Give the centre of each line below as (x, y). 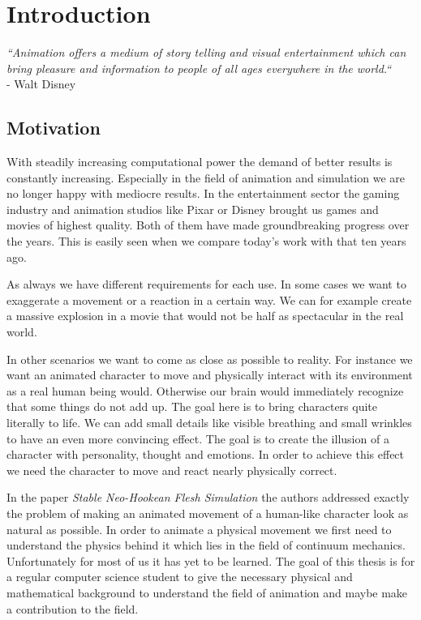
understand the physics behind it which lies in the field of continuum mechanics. (206, 545)
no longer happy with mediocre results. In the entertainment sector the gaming (203, 193)
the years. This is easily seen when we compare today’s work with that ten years (206, 241)
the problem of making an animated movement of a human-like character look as (208, 513)
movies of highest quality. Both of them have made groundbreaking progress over (208, 225)
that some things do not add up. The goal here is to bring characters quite (192, 406)
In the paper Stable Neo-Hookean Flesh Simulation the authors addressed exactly (208, 497)
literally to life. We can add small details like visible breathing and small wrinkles (209, 423)
